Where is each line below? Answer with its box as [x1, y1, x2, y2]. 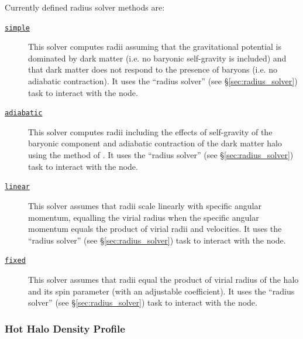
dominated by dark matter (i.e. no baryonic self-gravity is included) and [28, 52, 287, 64]
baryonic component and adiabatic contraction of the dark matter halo [28, 137, 282, 149]
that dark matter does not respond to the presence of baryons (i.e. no [28, 63, 277, 76]
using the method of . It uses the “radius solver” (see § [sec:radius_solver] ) [28, 149, 294, 161]
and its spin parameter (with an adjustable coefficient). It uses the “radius [28, 285, 295, 297]
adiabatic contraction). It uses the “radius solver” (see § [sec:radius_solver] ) [28, 75, 298, 87]
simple [5, 23, 30, 32]
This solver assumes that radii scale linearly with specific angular [28, 199, 261, 211]
